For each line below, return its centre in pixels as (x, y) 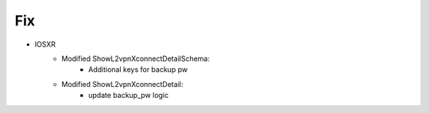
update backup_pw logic (129, 96)
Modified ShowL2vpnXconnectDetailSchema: (136, 58)
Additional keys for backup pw (138, 70)
